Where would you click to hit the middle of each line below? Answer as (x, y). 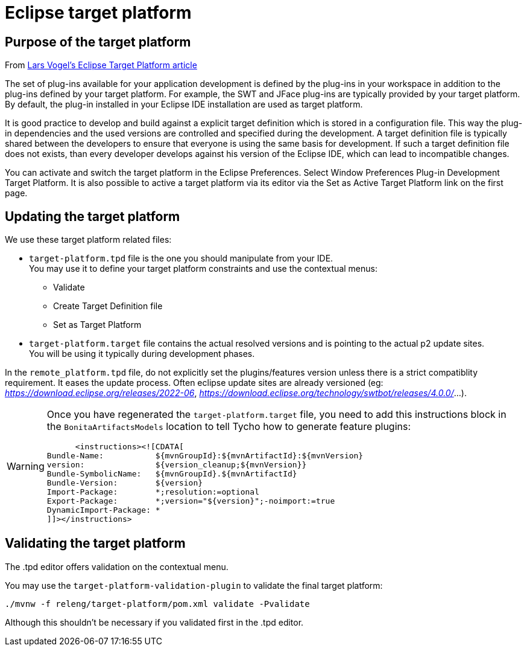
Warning (26, 466)
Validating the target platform (95, 544)
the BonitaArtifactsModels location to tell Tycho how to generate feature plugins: (229, 427)
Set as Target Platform (97, 325)
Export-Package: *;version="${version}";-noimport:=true (191, 501)
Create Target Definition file (108, 306)
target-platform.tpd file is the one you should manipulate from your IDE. (181, 258)
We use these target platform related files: (88, 240)
